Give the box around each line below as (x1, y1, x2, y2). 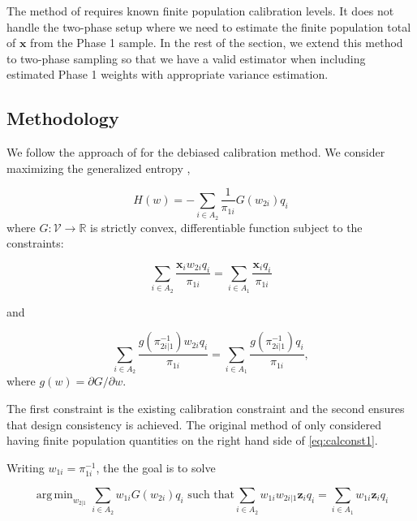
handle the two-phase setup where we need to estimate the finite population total (6, 18, 411, 35)
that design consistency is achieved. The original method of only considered (6, 416, 382, 433)
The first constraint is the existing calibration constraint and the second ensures (6, 400, 405, 417)
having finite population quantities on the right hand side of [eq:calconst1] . (6, 432, 378, 449)
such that (187, 489, 234, 502)
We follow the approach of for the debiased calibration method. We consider (6, 144, 385, 161)
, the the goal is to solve (96, 459, 216, 476)
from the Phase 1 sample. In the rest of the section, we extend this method (30, 34, 403, 51)
